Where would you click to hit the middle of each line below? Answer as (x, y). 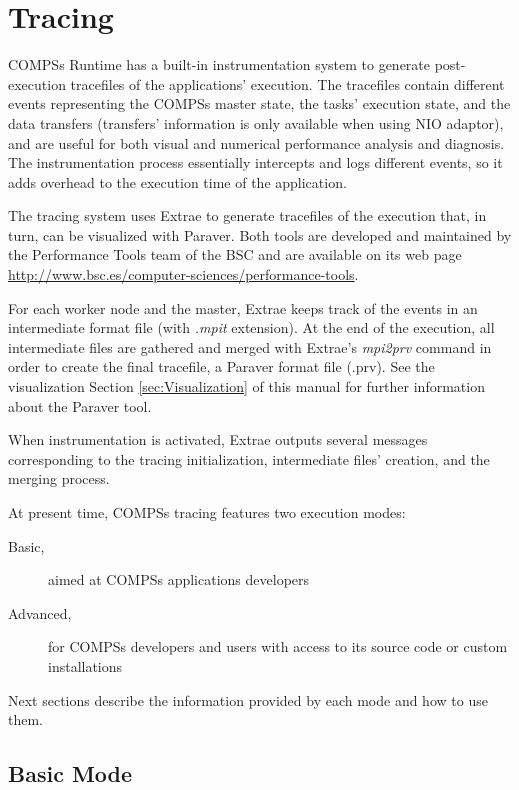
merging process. (59, 478)
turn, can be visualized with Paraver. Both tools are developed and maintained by (260, 234)
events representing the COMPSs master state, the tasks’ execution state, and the (259, 103)
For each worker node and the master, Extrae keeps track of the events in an (243, 307)
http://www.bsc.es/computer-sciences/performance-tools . (183, 274)
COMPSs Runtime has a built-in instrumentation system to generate (219, 64)
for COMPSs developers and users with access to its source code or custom (278, 646)
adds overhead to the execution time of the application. (177, 181)
